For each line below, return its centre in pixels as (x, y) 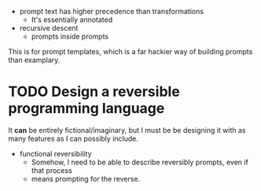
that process (51, 170)
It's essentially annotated (72, 20)
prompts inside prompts (70, 36)
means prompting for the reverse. (86, 178)
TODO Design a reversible (94, 92)
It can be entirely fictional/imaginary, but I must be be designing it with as (127, 130)
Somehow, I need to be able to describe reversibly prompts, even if (140, 162)
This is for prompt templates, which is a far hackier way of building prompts (130, 51)
